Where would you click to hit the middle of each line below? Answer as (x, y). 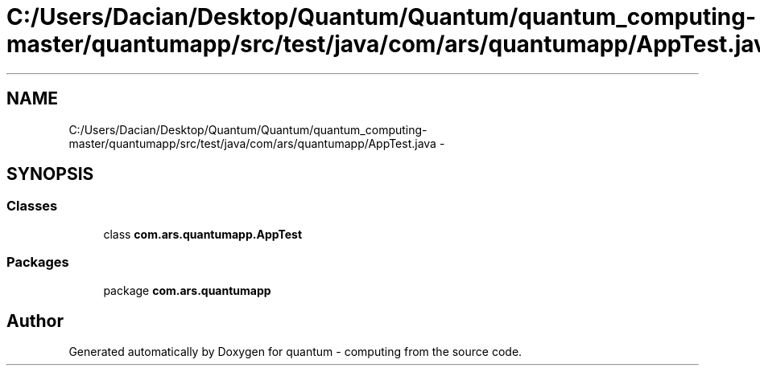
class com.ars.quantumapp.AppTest (203, 234)
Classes (32, 206)
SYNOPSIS (50, 174)
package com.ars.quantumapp (187, 290)
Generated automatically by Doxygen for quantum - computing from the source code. (295, 352)
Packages (38, 262)
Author (35, 321)
